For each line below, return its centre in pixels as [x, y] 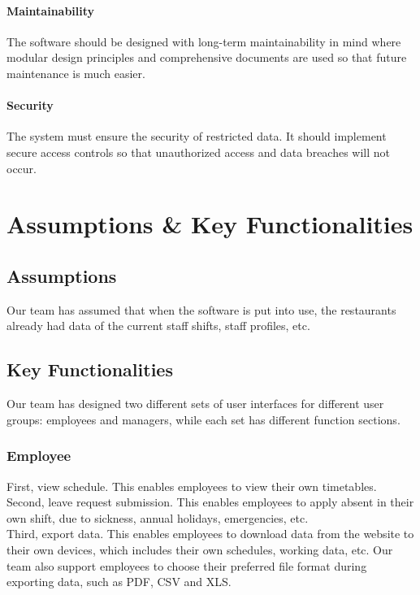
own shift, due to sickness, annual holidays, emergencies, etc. [158, 517]
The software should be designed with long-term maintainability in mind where [204, 41]
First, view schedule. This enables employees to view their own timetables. [192, 486]
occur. [22, 168]
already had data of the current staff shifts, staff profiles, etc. [158, 326]
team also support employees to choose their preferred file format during [187, 565]
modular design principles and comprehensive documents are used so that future [207, 57]
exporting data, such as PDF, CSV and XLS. [119, 582]
